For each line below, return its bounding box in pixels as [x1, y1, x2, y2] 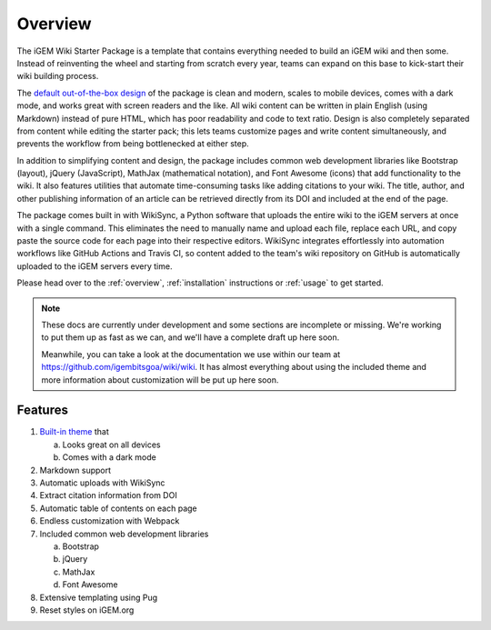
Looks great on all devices [62, 439, 161, 450]
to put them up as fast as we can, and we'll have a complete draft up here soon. [41, 332, 340, 343]
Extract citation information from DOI [39, 490, 177, 501]
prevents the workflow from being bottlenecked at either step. [16, 138, 249, 149]
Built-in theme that [39, 426, 109, 437]
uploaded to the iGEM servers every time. [16, 260, 173, 272]
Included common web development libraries [39, 528, 209, 539]
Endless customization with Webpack [39, 515, 180, 526]
